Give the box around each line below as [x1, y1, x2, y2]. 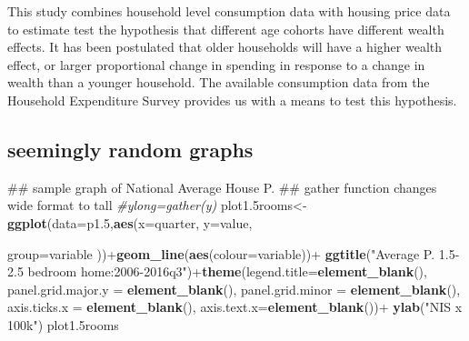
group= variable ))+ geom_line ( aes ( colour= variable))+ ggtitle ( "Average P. [7, 244, 435, 263]
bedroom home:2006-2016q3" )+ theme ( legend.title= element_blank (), [27, 262, 427, 281]
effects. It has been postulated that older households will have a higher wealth [7, 37, 443, 56]
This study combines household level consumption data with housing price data [7, 2, 451, 20]
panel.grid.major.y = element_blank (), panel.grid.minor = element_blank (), [7, 279, 461, 298]
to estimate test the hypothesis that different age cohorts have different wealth [7, 19, 444, 38]
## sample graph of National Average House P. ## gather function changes [7, 177, 437, 196]
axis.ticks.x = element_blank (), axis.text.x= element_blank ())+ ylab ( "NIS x [7, 297, 463, 316]
